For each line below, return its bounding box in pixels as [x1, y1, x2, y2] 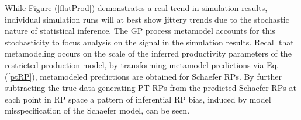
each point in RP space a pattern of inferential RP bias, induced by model [5, 93, 271, 105]
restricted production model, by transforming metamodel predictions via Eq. [5, 58, 279, 70]
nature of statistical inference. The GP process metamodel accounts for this [5, 24, 275, 37]
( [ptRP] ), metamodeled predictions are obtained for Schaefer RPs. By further [5, 70, 282, 82]
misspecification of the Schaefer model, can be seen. [5, 104, 190, 117]
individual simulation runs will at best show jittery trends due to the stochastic [5, 13, 289, 25]
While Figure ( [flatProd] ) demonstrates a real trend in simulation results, [5, 2, 268, 13]
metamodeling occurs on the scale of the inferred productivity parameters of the [5, 47, 292, 59]
